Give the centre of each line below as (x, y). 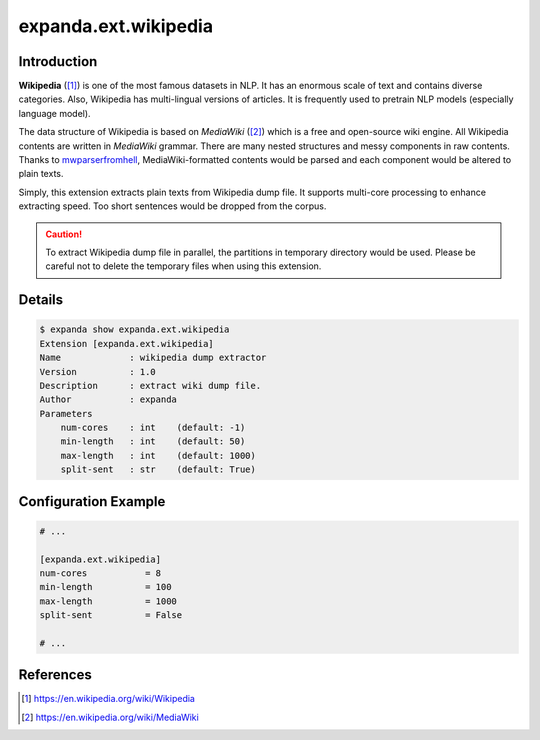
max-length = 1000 (108, 601)
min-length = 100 (105, 587)
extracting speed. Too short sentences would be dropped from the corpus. (172, 206)
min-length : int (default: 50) (153, 441)
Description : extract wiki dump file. (150, 385)
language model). (54, 113)
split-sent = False (111, 615)
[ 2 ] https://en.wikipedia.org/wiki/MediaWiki (110, 717)
